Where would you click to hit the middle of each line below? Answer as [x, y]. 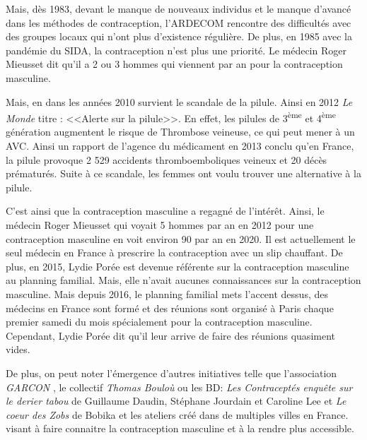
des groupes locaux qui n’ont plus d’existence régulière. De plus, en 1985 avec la [179, 36]
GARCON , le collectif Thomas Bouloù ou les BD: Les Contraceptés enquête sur [179, 387]
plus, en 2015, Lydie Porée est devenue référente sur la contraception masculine [177, 266]
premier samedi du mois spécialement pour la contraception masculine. [159, 322]
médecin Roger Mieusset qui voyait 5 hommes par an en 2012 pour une [160, 224]
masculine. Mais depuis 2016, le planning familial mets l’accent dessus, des [167, 293]
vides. [18, 349]
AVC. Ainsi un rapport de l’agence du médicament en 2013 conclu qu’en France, [180, 145]
